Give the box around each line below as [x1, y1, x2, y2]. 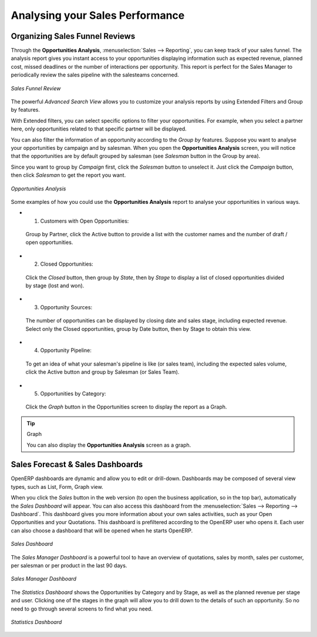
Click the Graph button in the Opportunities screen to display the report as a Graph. [25, 403, 227, 411]
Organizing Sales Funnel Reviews [11, 31, 136, 41]
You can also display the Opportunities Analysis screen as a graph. [26, 441, 191, 448]
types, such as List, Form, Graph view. [11, 483, 103, 490]
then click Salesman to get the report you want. [11, 172, 126, 179]
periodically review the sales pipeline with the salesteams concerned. [11, 71, 179, 79]
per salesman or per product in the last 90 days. [11, 562, 127, 569]
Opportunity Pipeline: [40, 347, 92, 354]
